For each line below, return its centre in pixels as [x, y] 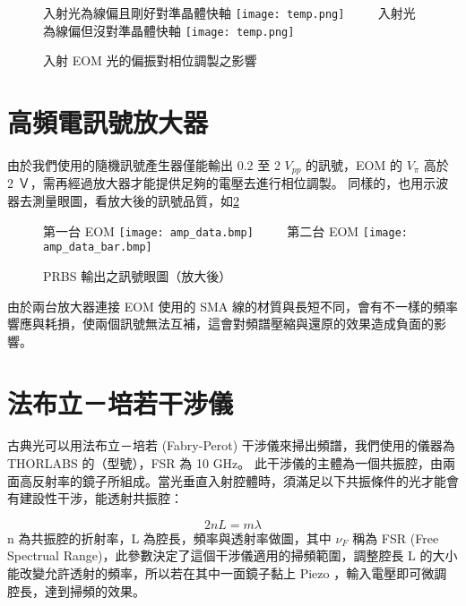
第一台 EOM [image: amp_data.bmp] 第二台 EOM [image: [225, 230]
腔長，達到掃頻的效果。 [76, 590]
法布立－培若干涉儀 [121, 402]
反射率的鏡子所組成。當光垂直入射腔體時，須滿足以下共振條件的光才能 [239, 480]
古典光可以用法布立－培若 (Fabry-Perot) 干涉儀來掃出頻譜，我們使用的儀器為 [231, 445]
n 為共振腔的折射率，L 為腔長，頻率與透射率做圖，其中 [169, 538]
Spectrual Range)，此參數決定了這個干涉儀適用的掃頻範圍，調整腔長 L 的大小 [233, 555]
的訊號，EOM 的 [354, 165]
